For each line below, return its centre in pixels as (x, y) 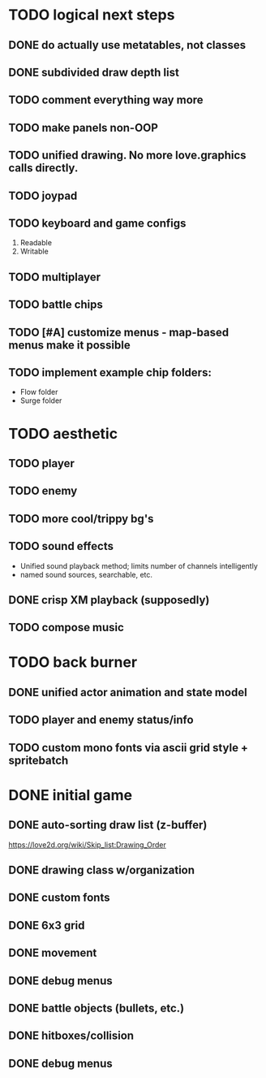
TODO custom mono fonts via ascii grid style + (129, 748)
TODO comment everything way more (106, 100)
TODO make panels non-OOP (83, 128)
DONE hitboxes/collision (71, 1036)
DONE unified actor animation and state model (128, 692)
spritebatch (39, 760)
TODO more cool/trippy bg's (81, 519)
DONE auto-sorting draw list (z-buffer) (108, 825)
